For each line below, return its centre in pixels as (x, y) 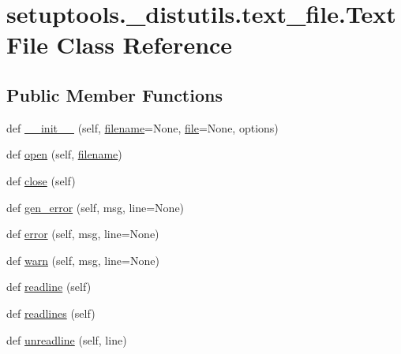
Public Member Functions (114, 94)
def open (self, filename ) (64, 154)
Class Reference (144, 45)
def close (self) (41, 180)
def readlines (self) (51, 313)
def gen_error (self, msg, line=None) (96, 207)
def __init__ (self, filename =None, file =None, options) (142, 127)
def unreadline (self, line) (67, 339)
